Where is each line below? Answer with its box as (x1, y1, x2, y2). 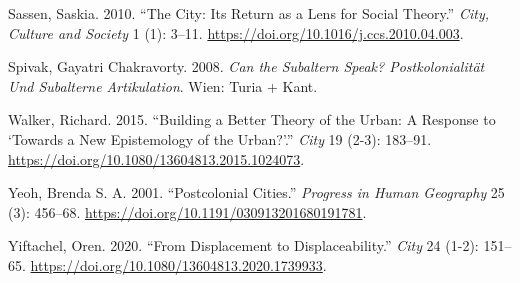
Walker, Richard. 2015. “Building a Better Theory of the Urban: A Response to (8, 109, 496, 130)
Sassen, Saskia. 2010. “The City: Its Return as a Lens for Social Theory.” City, (8, 3, 489, 23)
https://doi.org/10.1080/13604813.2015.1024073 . (8, 148, 305, 169)
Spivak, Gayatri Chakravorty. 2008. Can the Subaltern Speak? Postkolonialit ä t (8, 56, 485, 77)
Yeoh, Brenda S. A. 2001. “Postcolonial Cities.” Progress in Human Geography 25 (8, 182, 505, 203)
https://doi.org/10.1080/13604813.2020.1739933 (30, 254, 323, 275)
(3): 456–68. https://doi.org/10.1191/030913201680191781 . (8, 201, 367, 222)
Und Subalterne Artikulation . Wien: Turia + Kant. (8, 75, 318, 96)
